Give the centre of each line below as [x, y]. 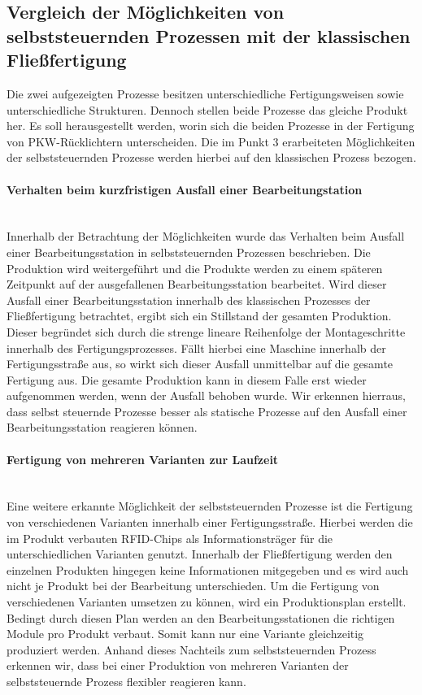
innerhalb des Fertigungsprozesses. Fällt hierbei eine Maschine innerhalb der [196, 347]
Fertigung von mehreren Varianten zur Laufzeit [143, 459]
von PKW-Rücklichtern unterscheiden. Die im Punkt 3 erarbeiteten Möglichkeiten [211, 141]
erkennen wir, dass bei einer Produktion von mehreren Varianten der [178, 665]
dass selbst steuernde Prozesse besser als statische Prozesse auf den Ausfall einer [207, 411]
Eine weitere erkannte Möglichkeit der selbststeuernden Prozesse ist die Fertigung [210, 506]
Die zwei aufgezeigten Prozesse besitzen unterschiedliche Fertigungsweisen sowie [205, 93]
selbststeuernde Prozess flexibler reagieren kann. [126, 681]
